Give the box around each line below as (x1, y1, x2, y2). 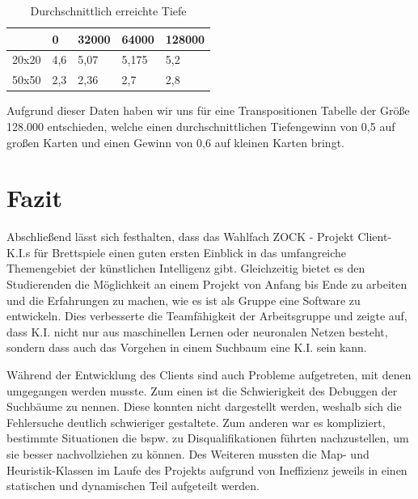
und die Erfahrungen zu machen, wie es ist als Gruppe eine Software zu (6, 291, 361, 308)
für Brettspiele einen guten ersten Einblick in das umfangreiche (33, 243, 347, 260)
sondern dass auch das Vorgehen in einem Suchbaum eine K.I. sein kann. (6, 339, 367, 356)
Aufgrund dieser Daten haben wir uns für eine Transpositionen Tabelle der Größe (6, 102, 410, 119)
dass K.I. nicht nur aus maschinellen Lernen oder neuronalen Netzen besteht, (6, 323, 388, 340)
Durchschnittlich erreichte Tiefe (30, 2, 187, 19)
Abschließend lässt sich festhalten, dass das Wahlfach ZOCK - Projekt (6, 228, 354, 245)
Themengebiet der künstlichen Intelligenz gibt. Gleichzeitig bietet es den (6, 260, 365, 277)
